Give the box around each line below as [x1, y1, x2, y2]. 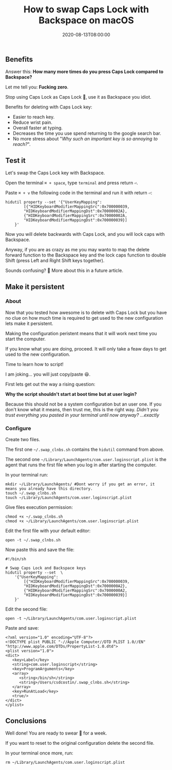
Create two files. [5, 436, 40, 443]
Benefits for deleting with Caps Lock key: [5, 104, 92, 110]
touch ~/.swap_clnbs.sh [5, 491, 56, 496]
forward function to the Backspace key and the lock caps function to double [5, 252, 166, 258]
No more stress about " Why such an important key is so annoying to [12, 136, 158, 142]
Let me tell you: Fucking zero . [5, 84, 69, 90]
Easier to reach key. [12, 114, 55, 120]
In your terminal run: [5, 472, 48, 478]
